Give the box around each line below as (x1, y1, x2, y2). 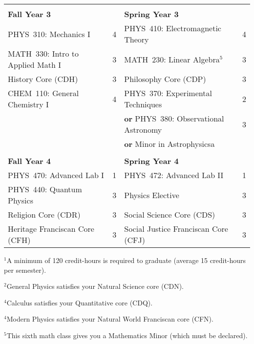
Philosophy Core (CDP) (124, 73, 206, 84)
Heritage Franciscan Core (8, 223, 94, 234)
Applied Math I (8, 59, 61, 70)
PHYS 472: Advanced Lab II (124, 169, 224, 181)
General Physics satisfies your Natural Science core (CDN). (6, 281, 184, 291)
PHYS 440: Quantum (8, 183, 82, 195)
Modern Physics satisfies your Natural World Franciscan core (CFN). (6, 314, 213, 324)
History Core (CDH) (8, 73, 78, 84)
